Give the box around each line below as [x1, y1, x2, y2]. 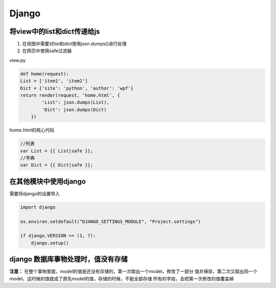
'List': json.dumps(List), [41, 100, 109, 105]
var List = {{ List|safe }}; [20, 148, 94, 153]
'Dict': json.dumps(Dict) [41, 106, 107, 113]
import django [20, 204, 56, 210]
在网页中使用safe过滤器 [22, 48, 72, 54]
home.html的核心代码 [9, 127, 55, 133]
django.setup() [31, 240, 69, 246]
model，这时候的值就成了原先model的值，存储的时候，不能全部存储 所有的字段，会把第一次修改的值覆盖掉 [9, 275, 234, 281]
